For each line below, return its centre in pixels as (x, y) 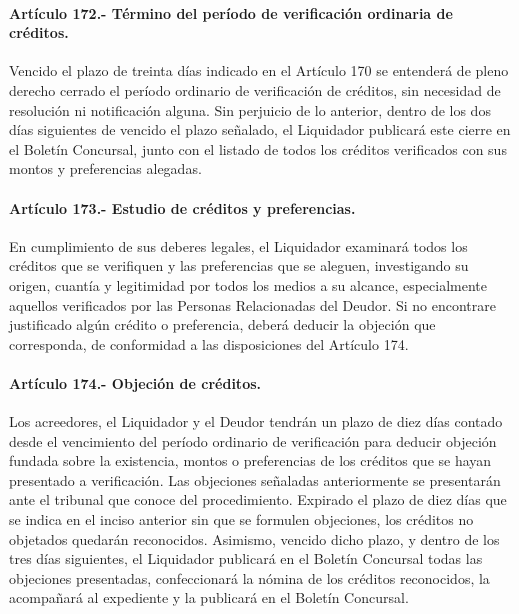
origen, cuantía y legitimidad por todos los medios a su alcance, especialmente (248, 284)
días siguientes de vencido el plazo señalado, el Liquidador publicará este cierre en (260, 129)
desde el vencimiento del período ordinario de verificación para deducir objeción (253, 440)
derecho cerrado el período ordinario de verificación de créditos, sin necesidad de (255, 89)
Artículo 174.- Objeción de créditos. (135, 382)
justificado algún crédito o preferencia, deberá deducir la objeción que (222, 324)
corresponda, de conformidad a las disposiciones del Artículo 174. (209, 343)
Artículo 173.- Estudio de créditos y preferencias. (182, 207)
